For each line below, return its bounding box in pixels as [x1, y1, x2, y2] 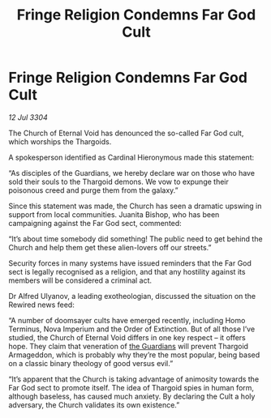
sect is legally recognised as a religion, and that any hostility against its [8, 267, 246, 276]
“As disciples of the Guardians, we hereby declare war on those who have [8, 168, 256, 177]
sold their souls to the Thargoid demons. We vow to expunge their [8, 177, 230, 186]
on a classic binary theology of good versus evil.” [8, 358, 174, 368]
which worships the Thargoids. [8, 136, 112, 147]
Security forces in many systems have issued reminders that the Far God [8, 258, 252, 268]
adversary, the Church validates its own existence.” [8, 399, 180, 410]
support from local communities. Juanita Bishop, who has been [8, 209, 220, 220]
